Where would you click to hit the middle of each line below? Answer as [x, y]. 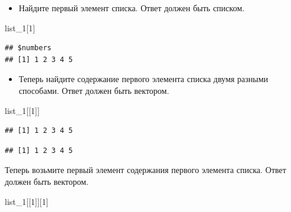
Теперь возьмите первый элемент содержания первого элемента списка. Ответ [145, 170]
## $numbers [28, 48]
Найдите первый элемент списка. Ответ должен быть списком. [132, 8]
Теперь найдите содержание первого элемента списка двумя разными [143, 79]
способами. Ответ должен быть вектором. [94, 90]
